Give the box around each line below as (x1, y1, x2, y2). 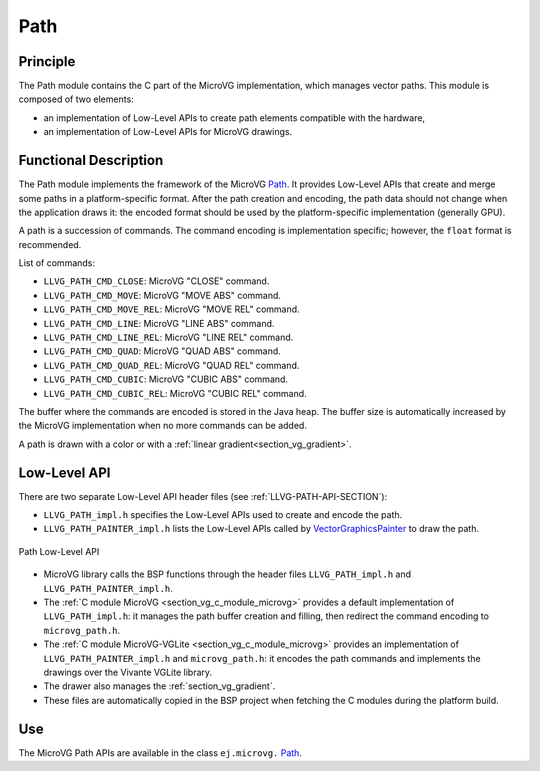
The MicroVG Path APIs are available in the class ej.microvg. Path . (18, 746, 302, 759)
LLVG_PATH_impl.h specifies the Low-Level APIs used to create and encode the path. (43, 509, 403, 521)
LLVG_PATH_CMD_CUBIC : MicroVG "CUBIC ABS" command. (43, 373, 289, 385)
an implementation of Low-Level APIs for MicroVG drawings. (43, 126, 293, 138)
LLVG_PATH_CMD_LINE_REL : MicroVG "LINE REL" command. (43, 331, 294, 344)
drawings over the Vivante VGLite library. (43, 666, 213, 678)
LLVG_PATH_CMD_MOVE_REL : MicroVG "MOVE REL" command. (43, 303, 300, 315)
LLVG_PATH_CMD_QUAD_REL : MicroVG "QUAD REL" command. (43, 359, 300, 371)
